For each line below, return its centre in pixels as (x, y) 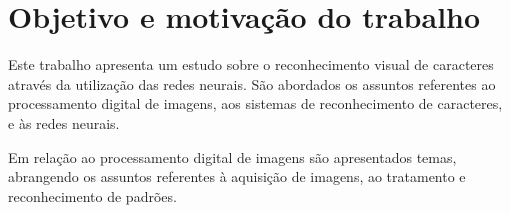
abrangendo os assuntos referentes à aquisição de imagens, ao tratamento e (237, 176)
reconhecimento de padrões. (92, 195)
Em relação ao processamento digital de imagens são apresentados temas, (232, 156)
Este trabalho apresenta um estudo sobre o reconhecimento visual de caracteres (251, 64)
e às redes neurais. (64, 122)
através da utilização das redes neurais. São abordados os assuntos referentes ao (252, 83)
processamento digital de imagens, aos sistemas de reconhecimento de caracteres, (255, 103)
